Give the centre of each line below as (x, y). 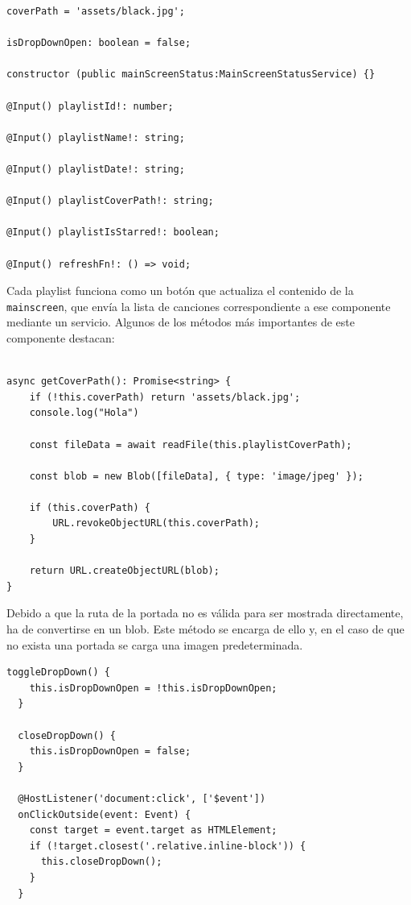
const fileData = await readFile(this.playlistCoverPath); (191, 444)
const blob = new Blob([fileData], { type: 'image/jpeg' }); (196, 476)
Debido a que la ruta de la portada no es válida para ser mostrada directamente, (205, 613)
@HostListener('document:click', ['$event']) (142, 798)
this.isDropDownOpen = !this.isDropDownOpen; (153, 688)
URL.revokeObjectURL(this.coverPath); (156, 523)
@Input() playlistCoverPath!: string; (110, 201)
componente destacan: (61, 337)
